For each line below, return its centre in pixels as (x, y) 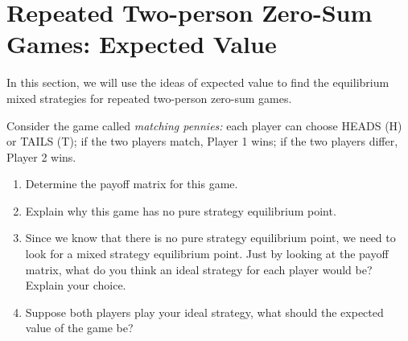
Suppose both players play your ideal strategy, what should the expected (204, 312)
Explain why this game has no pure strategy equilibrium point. (181, 210)
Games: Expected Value (142, 44)
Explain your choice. (76, 285)
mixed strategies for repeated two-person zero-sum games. (149, 98)
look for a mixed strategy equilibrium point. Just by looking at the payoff (207, 254)
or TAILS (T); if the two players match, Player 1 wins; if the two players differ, (202, 141)
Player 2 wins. (41, 156)
